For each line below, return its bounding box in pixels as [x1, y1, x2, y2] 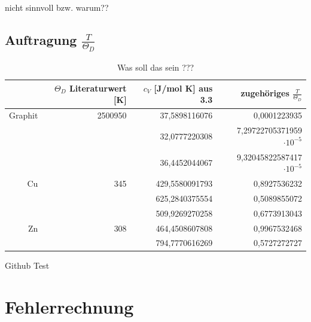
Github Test [5, 259, 50, 272]
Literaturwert [69, 81, 127, 94]
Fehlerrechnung [5, 294, 134, 319]
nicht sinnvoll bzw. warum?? [5, 1, 109, 13]
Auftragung [5, 30, 77, 48]
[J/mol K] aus [154, 81, 213, 94]
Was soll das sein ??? [117, 61, 194, 74]
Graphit [9, 109, 38, 121]
